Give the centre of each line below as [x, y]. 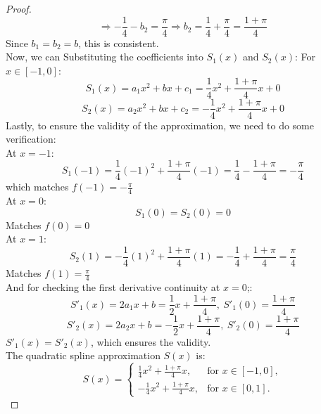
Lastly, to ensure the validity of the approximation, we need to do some [160, 125]
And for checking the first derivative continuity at [113, 286]
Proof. [19, 8]
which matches [37, 187]
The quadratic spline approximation [83, 355]
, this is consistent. [119, 43]
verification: [31, 139]
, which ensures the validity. [151, 341]
